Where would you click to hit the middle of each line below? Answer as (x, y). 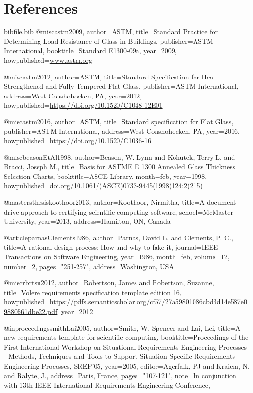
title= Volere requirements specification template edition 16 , (93, 292)
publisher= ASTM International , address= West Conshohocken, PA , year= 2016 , (122, 131)
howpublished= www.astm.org (48, 60)
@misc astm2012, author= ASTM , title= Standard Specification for (102, 76)
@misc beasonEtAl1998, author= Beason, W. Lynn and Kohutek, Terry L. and (120, 157)
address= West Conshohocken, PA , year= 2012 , (73, 95)
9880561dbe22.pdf (31, 311)
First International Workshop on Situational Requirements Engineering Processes (126, 346)
